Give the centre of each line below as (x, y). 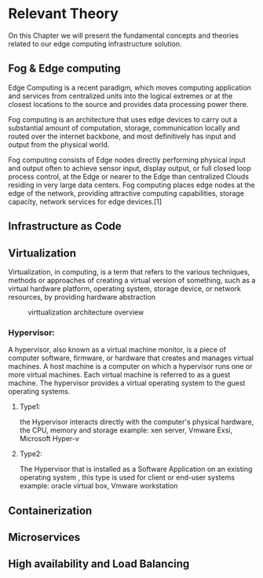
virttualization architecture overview (86, 312)
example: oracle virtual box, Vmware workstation (99, 486)
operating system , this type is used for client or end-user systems (127, 477)
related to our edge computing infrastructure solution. (95, 43)
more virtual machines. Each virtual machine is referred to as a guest (119, 375)
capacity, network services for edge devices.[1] (85, 201)
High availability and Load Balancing (99, 564)
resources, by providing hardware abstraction (82, 296)
